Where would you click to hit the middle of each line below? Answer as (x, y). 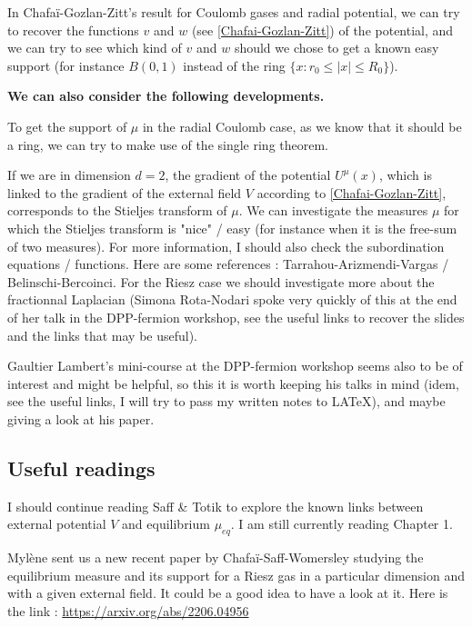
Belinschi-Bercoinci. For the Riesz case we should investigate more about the (221, 281)
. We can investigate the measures (333, 210)
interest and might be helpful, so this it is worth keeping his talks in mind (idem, (233, 383)
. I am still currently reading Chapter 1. (341, 524)
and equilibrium (166, 524)
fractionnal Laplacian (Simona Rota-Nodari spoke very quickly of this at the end (232, 299)
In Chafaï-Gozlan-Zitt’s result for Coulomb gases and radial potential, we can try (234, 12)
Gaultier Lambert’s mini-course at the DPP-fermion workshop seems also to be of (235, 366)
